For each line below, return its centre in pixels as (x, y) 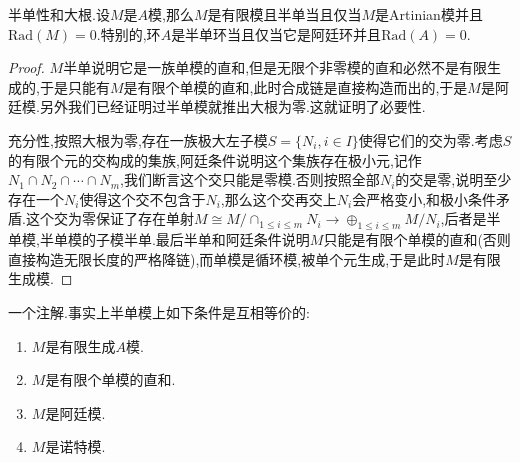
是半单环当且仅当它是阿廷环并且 (276, 33)
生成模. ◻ (40, 278)
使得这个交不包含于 (142, 198)
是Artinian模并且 (429, 14)
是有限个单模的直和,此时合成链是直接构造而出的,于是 (295, 86)
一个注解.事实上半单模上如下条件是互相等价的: (159, 311)
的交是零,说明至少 (453, 179)
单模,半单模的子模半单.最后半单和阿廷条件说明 (159, 239)
